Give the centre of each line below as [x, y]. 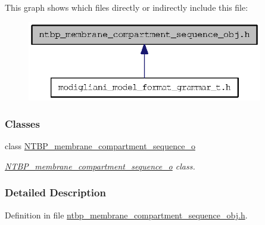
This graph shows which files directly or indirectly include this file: [127, 7]
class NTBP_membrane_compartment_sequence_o [100, 146]
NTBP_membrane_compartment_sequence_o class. [100, 166]
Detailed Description [55, 192]
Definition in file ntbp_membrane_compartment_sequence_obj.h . [126, 215]
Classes [22, 123]
